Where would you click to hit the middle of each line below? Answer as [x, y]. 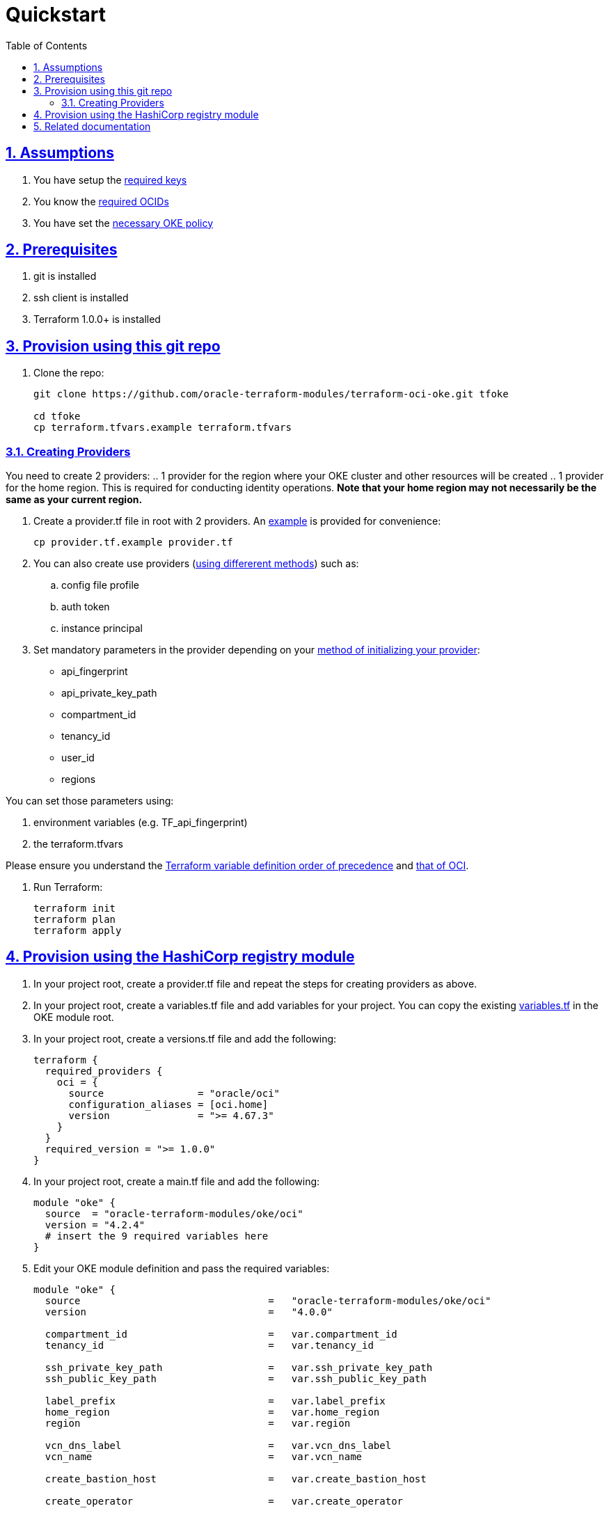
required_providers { [104, 1071]
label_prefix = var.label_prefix [215, 1401]
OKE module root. [74, 1017]
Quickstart [56, 15]
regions [79, 779]
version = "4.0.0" [189, 1312]
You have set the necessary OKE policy [124, 223]
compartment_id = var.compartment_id [221, 1334]
